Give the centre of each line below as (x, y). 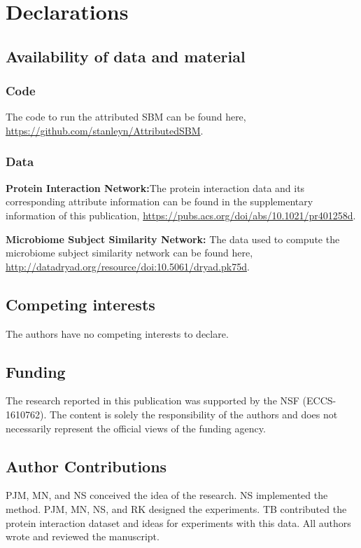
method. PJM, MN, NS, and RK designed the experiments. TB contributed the (176, 508)
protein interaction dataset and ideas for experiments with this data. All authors (178, 522)
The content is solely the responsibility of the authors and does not (193, 414)
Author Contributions (86, 466)
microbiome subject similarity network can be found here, (129, 253)
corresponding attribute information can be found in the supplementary (160, 201)
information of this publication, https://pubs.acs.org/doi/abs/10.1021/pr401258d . (181, 215)
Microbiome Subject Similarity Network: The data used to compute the (173, 239)
